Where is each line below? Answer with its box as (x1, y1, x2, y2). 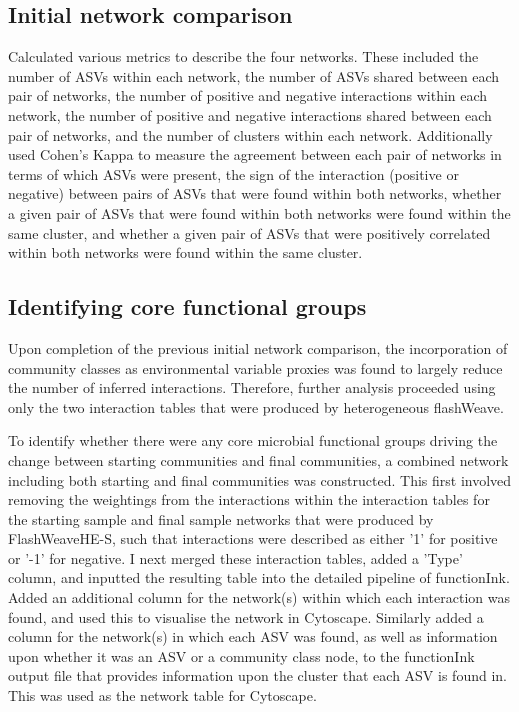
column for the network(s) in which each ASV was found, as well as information (8, 626, 498, 647)
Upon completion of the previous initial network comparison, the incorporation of (8, 337, 508, 358)
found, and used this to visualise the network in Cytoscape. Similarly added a (8, 606, 484, 627)
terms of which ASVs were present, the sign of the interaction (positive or (8, 163, 459, 184)
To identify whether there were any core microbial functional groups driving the (8, 430, 498, 451)
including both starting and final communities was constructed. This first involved (8, 469, 512, 490)
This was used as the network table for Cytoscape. (8, 685, 317, 706)
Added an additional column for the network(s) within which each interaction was (8, 587, 510, 608)
